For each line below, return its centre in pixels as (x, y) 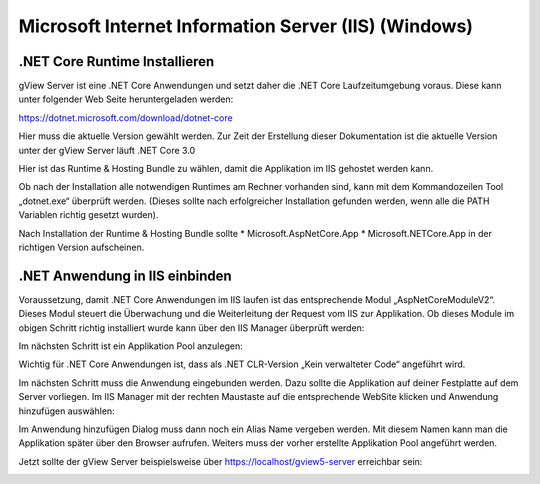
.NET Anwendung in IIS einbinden (125, 275)
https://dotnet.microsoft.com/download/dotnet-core (126, 117)
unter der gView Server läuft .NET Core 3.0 (107, 150)
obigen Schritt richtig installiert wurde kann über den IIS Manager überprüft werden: (191, 327)
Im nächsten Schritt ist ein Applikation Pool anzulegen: (131, 346)
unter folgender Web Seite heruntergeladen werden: (126, 99)
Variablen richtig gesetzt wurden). (88, 215)
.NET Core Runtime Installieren (116, 61)
